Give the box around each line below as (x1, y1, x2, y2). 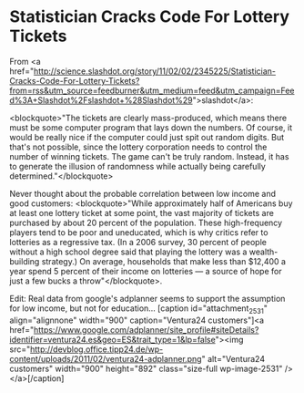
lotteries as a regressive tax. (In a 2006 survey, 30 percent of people (9, 236, 267, 247)
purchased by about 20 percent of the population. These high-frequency (9, 217, 283, 228)
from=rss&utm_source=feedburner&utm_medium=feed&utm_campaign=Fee (9, 85, 295, 96)
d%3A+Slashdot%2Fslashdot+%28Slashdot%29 (9, 94, 193, 106)
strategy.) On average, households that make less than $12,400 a (41, 255, 287, 266)
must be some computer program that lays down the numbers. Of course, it (9, 121, 293, 133)
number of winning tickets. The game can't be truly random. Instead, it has (9, 150, 289, 161)
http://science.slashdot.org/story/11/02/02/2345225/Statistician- (33, 66, 276, 77)
